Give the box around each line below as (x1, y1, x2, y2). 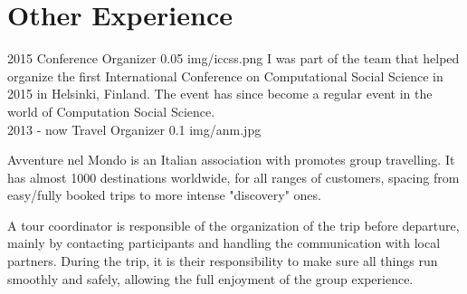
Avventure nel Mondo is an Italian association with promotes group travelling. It (7, 150, 455, 169)
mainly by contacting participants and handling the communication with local (7, 233, 441, 252)
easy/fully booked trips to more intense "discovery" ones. (7, 185, 321, 204)
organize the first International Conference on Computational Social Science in (7, 66, 443, 85)
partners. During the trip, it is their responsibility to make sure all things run (7, 251, 438, 270)
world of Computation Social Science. (7, 101, 215, 120)
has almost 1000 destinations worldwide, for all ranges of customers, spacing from (7, 167, 460, 186)
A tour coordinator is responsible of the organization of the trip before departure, (7, 215, 460, 234)
